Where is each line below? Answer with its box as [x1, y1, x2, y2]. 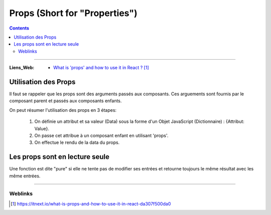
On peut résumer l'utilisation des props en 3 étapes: [9, 107, 117, 113]
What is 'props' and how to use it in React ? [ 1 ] [53, 65, 149, 71]
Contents [9, 25, 30, 31]
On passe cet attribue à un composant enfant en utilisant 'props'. [34, 132, 169, 138]
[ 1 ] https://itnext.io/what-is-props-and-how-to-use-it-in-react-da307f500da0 [11, 200, 171, 206]
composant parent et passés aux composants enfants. [9, 98, 122, 104]
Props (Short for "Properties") [9, 8, 138, 19]
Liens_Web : [9, 65, 35, 71]
